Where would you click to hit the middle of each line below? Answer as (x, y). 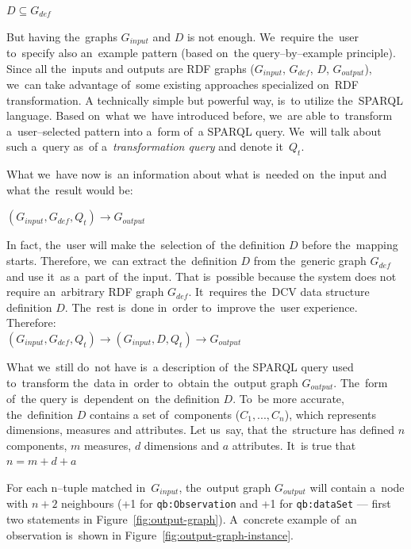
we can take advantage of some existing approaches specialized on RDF (182, 84)
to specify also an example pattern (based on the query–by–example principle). (201, 53)
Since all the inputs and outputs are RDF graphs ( (131, 68)
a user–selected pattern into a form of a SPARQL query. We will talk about (194, 131)
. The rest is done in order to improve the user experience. (211, 307)
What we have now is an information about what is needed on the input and (197, 174)
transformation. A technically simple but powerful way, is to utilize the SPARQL (205, 100)
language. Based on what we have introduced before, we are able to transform (200, 115)
